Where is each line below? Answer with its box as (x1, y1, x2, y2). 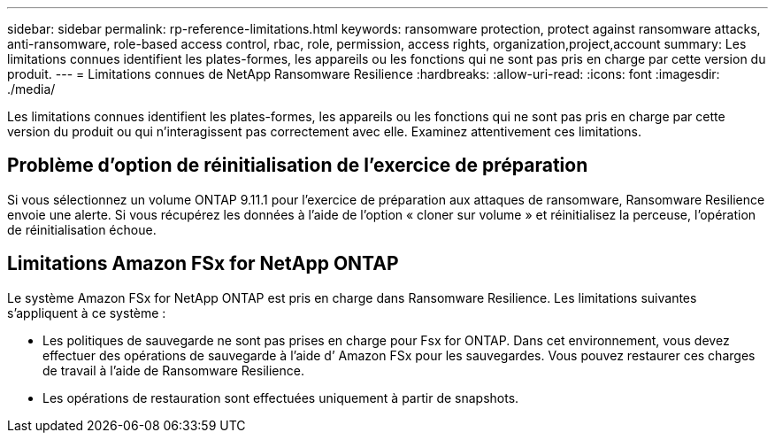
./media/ (7, 81, 56, 96)
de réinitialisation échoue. (7, 221, 157, 237)
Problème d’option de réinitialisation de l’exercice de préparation (7, 154, 588, 177)
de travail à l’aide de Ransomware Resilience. (42, 362, 304, 378)
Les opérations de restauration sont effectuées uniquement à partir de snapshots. (42, 390, 519, 405)
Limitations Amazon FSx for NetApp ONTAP (7, 252, 399, 275)
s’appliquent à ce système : (7, 305, 166, 320)
